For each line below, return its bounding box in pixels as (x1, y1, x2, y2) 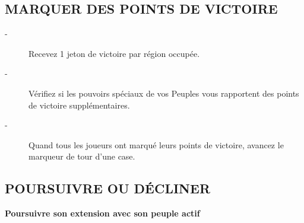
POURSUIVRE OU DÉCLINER (5, 179, 211, 197)
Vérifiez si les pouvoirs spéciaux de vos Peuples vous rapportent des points (28, 87, 299, 99)
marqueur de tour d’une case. (28, 150, 135, 163)
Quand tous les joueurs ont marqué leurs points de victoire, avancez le (28, 138, 284, 151)
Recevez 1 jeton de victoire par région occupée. (28, 47, 200, 59)
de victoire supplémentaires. (28, 98, 130, 111)
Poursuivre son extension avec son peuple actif (5, 207, 200, 219)
